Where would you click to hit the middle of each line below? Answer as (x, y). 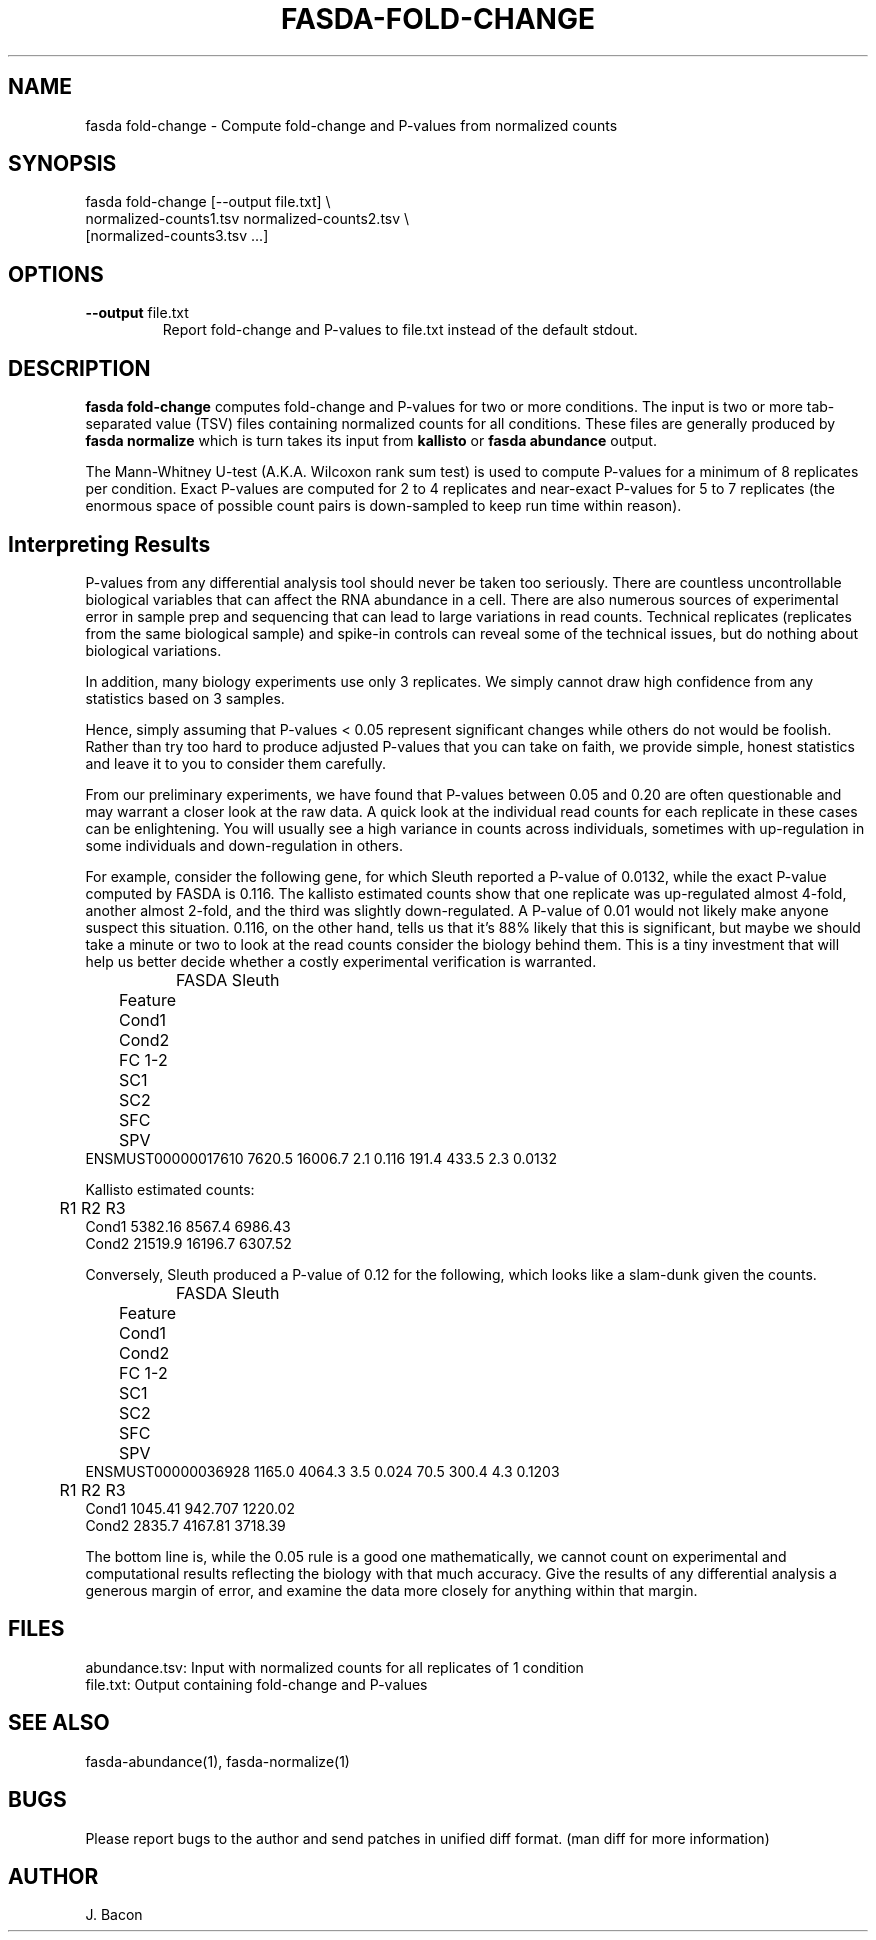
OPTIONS (56, 274)
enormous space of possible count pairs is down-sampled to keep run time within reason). (383, 506)
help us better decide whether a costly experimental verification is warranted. (341, 961)
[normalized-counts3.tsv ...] (177, 236)
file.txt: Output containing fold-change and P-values (256, 1684)
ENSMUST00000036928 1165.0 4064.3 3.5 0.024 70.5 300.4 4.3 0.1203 (322, 1471)
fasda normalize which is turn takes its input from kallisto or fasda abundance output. (371, 441)
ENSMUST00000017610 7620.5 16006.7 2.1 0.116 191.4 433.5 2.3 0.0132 (321, 1158)
